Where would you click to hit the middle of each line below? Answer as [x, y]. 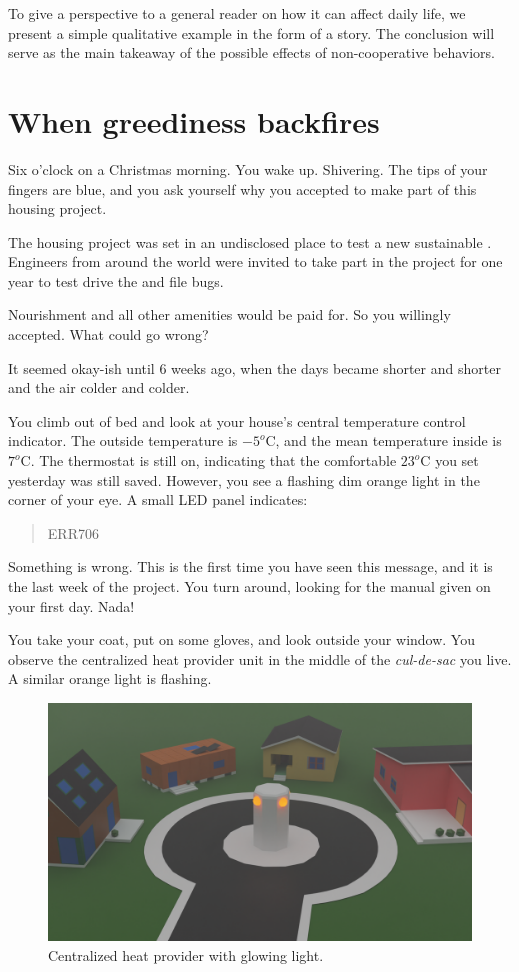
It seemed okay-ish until [81, 367]
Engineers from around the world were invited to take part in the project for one [255, 261]
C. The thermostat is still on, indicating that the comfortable [208, 460]
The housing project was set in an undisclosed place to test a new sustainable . [250, 241]
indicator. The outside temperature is [123, 440]
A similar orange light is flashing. [110, 678]
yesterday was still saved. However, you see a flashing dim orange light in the [244, 479]
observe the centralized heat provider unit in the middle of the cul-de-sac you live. [260, 658]
